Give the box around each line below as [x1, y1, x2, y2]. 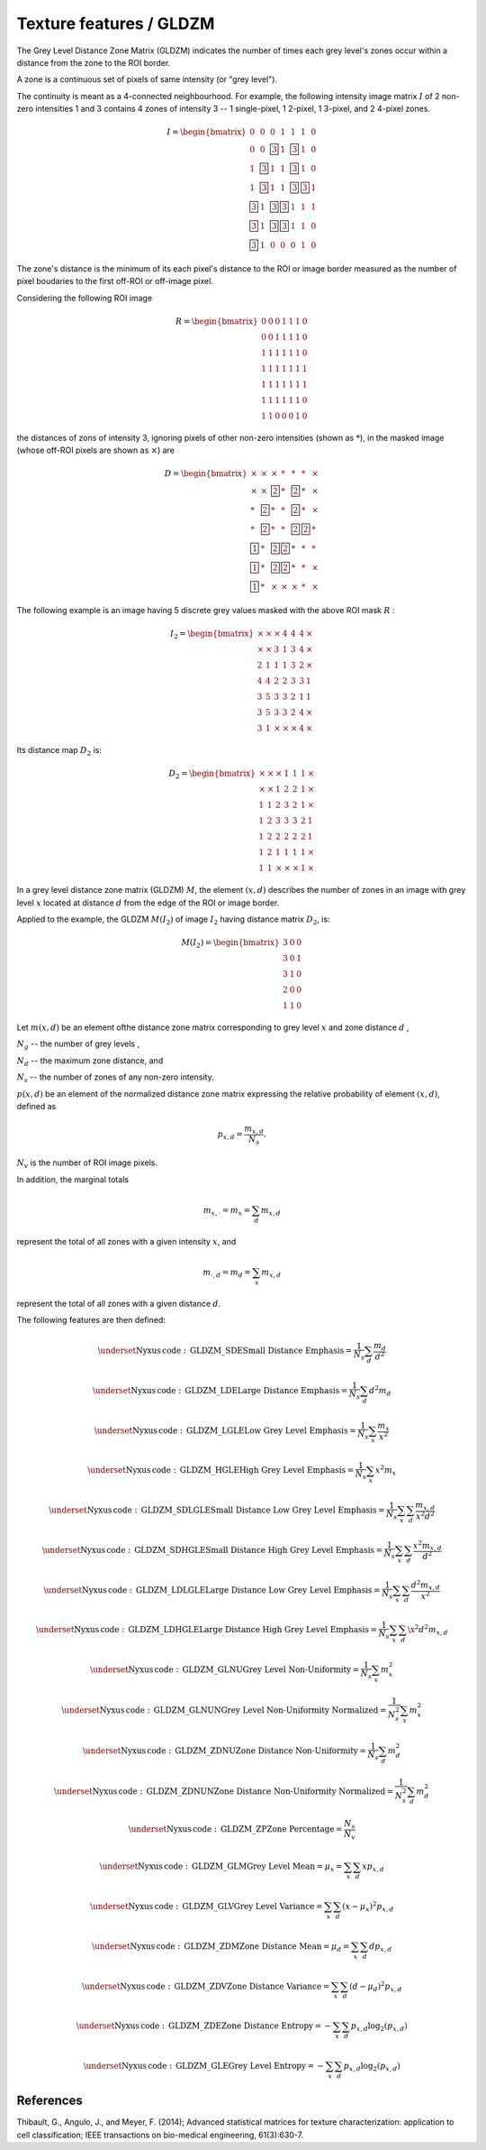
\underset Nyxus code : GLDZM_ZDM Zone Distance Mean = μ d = [91, 1941, 350, 1953]
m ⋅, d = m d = [202, 1267, 251, 1280]
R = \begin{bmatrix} [175, 317, 258, 326]
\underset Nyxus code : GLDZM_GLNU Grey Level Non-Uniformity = [90, 1664, 360, 1675]
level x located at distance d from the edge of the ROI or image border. [16, 897, 280, 908]
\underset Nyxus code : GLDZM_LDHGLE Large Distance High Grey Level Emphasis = [36, 1624, 378, 1635]
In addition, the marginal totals [16, 1173, 130, 1185]
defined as [16, 1100, 57, 1111]
